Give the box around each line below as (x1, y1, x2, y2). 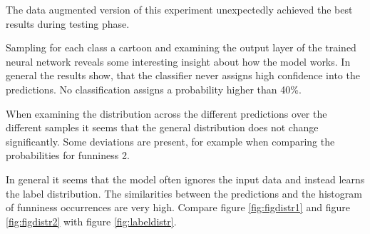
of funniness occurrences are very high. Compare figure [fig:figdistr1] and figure (6, 200, 350, 215)
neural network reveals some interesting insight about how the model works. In (6, 54, 351, 68)
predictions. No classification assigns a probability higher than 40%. (6, 81, 302, 96)
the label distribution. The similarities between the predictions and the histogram (6, 185, 362, 200)
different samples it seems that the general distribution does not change (6, 120, 319, 135)
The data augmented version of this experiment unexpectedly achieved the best (6, 2, 353, 16)
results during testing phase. (6, 16, 130, 31)
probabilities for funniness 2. (6, 148, 130, 163)
